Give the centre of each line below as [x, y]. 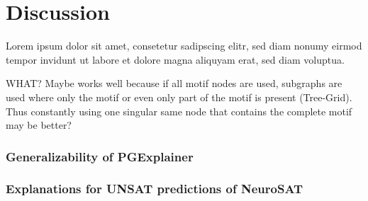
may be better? [39, 125]
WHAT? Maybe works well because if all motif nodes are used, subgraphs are [174, 83]
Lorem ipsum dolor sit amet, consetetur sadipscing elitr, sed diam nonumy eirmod [184, 46]
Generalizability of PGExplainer [100, 156]
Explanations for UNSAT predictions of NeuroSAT [155, 189]
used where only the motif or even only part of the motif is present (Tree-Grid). [179, 97]
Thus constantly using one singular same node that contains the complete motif [179, 111]
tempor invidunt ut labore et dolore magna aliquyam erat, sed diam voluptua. [175, 59]
